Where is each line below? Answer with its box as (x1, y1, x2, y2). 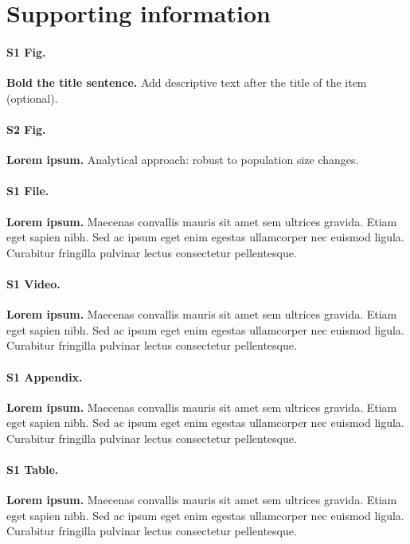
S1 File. (6, 182, 49, 199)
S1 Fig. (6, 43, 46, 60)
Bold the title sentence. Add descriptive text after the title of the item (6, 74, 367, 91)
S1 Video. (6, 275, 61, 292)
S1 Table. (6, 461, 59, 478)
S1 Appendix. (6, 368, 83, 385)
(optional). (6, 89, 58, 106)
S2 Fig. (6, 120, 46, 137)
